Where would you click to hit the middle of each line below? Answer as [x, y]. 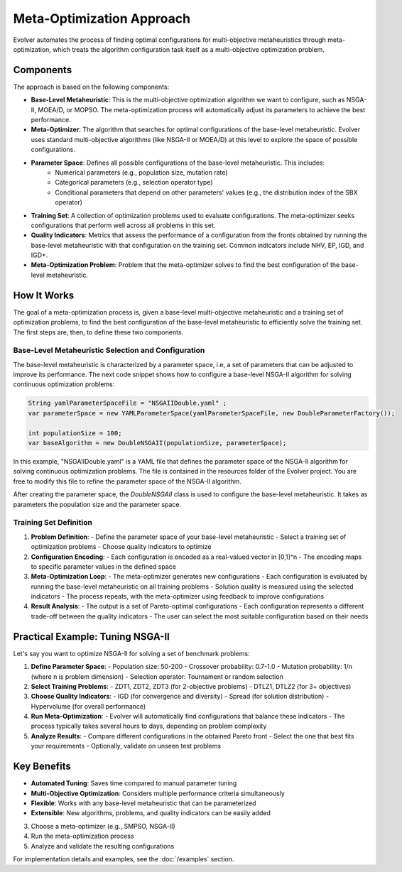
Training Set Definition [53, 523]
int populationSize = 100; [75, 433]
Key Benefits [42, 767]
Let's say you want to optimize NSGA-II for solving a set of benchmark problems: [131, 653]
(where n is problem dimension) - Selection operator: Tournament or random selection [157, 676]
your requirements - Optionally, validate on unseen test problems [126, 746]
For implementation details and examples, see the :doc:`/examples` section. [124, 859]
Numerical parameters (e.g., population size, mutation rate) [141, 172]
